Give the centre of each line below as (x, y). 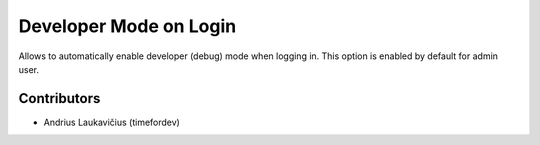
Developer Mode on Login (127, 26)
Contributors (59, 98)
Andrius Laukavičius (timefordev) (111, 122)
